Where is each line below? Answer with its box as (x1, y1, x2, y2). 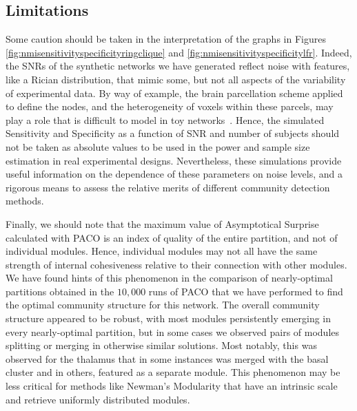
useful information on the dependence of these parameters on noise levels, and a (6, 167, 343, 181)
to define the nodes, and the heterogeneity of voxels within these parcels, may (6, 99, 334, 114)
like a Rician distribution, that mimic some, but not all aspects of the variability (6, 72, 346, 86)
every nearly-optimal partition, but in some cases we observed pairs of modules (6, 324, 340, 339)
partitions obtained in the (6, 284, 114, 298)
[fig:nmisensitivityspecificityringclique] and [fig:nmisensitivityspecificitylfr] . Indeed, (6, 45, 352, 59)
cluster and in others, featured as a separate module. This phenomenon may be (6, 365, 340, 379)
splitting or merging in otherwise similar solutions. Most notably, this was (6, 338, 317, 352)
